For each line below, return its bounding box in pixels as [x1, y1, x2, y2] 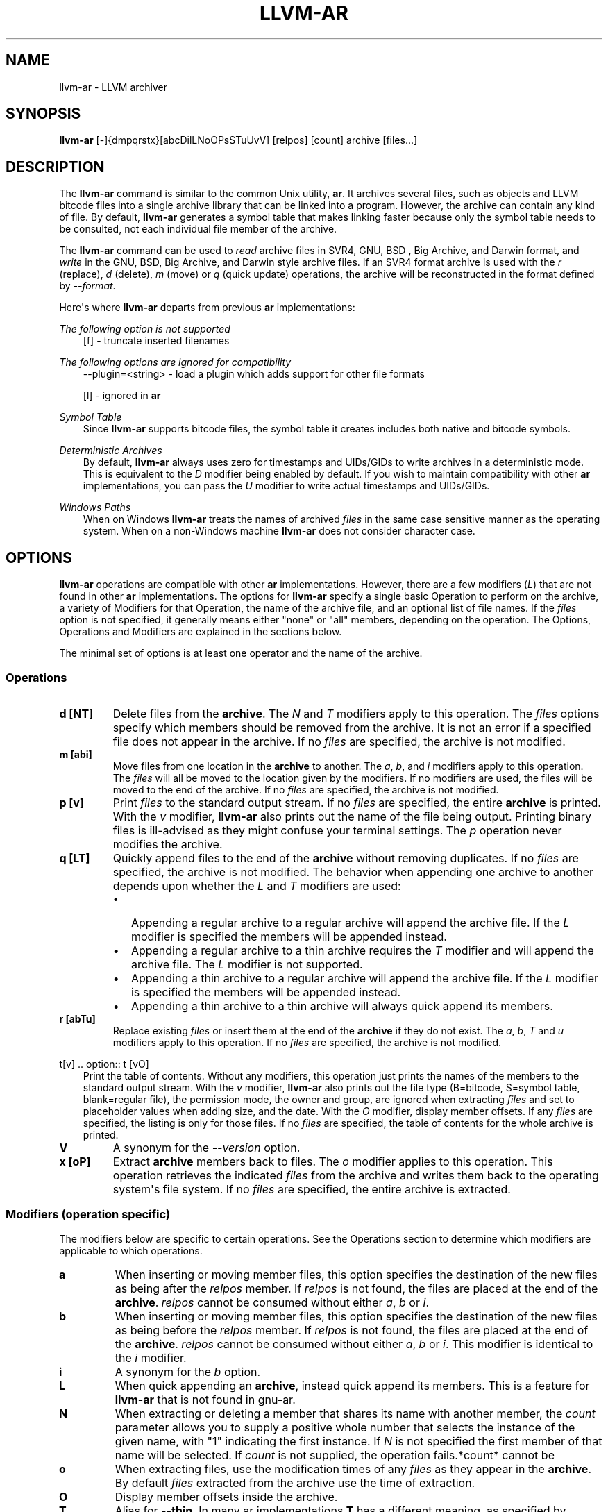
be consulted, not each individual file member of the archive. [59, 223, 337, 235]
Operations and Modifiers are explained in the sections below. [59, 625, 342, 638]
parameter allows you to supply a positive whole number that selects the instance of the [115, 1420, 575, 1434]
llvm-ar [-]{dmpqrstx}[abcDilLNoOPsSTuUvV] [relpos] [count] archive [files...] [59, 134, 418, 146]
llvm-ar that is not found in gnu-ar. [115, 1392, 296, 1406]
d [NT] [59, 706, 94, 721]
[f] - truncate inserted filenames [83, 335, 230, 347]
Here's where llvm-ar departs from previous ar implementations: [59, 301, 355, 314]
